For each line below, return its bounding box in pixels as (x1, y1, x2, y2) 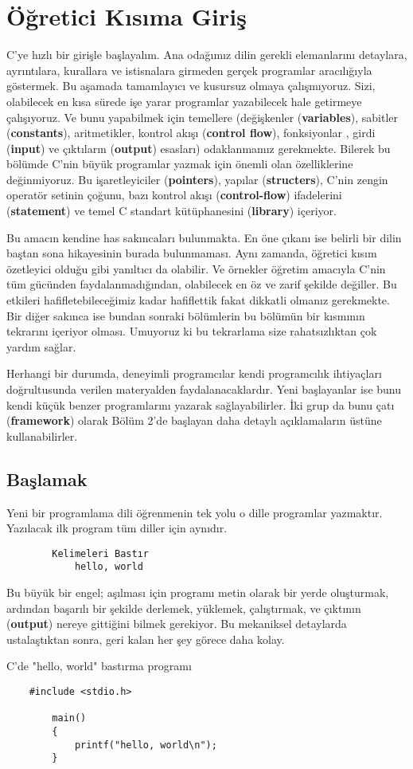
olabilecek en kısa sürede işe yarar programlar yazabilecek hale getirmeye (6, 92, 362, 109)
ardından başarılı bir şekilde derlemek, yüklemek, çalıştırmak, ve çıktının (6, 599, 361, 616)
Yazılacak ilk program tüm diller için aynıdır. (6, 520, 228, 536)
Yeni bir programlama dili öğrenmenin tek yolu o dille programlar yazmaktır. (6, 504, 383, 520)
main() (52, 712, 87, 724)
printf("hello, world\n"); (74, 739, 217, 751)
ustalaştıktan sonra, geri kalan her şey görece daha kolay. (6, 630, 285, 647)
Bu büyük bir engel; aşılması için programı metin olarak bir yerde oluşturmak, (6, 584, 389, 601)
